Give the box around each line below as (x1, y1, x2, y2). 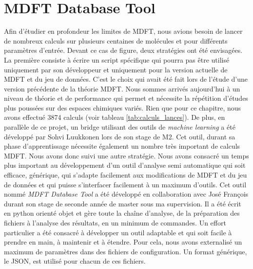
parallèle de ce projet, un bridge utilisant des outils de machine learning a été (4, 122, 235, 132)
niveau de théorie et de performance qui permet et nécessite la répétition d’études (4, 93, 248, 103)
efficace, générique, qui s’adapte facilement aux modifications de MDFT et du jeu (4, 170, 247, 180)
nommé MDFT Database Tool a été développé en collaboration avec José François (4, 189, 249, 199)
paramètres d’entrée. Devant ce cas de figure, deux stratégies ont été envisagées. (4, 45, 243, 55)
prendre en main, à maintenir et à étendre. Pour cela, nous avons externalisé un (4, 237, 242, 247)
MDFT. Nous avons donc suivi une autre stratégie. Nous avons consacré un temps (4, 150, 249, 160)
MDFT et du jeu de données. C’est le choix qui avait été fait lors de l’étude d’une (4, 74, 248, 84)
